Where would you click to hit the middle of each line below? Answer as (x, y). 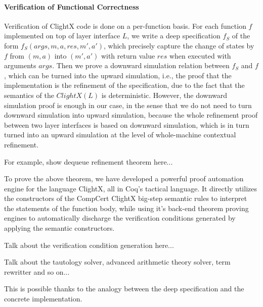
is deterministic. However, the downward (164, 95)
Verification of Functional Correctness (72, 6)
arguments (20, 65)
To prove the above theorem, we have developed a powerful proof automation (124, 178)
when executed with (200, 55)
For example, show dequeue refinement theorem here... (89, 161)
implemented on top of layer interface (62, 36)
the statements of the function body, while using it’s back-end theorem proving (126, 208)
